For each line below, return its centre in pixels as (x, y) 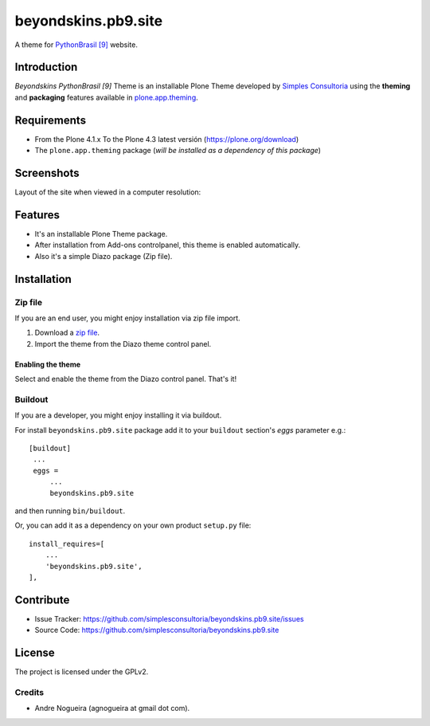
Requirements (51, 120)
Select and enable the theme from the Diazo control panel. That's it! (126, 379)
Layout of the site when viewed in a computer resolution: (108, 192)
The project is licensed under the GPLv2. (82, 672)
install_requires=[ (67, 544)
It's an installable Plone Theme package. (101, 233)
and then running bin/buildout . (70, 511)
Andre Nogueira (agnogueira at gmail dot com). (112, 708)
